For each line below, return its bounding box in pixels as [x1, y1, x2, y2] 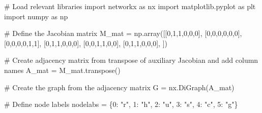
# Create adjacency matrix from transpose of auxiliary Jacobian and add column [4, 55, 258, 65]
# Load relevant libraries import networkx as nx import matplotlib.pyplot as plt [4, 1, 256, 11]
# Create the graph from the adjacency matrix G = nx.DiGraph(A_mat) [4, 82, 235, 92]
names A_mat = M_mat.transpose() [4, 64, 121, 75]
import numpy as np [4, 11, 68, 21]
